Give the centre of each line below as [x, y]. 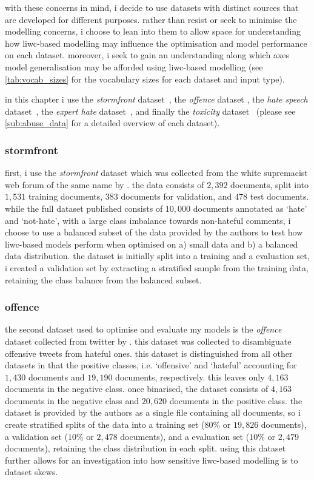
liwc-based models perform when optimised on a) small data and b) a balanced [152, 244]
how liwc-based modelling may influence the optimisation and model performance [156, 43]
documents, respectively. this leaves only [190, 377]
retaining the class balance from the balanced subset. [103, 279]
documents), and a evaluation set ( [185, 436]
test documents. [279, 196]
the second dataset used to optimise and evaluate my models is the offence [143, 329]
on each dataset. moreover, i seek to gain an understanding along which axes [147, 55]
